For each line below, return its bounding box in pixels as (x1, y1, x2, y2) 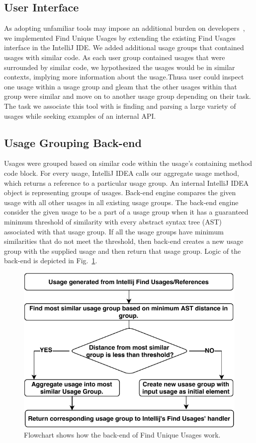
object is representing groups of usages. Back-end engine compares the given (4, 187, 236, 198)
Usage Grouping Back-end (4, 135, 142, 150)
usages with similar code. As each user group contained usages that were (4, 52, 225, 62)
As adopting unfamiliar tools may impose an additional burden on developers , (4, 23, 245, 33)
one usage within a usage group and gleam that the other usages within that (4, 81, 237, 91)
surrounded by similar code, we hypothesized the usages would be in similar (4, 62, 235, 72)
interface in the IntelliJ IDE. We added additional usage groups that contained (4, 42, 244, 53)
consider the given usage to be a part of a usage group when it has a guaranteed (4, 207, 249, 217)
